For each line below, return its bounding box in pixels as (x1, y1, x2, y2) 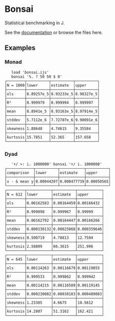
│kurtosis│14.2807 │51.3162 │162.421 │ (4, 309, 105, 314)
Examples (4, 44, 36, 52)
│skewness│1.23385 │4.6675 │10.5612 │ (4, 300, 105, 305)
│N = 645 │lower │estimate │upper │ (4, 257, 105, 262)
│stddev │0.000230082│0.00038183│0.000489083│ (4, 291, 105, 296)
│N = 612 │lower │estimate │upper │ (4, 192, 105, 197)
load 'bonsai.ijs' (11, 70, 49, 75)
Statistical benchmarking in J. (4, 20, 65, 26)
